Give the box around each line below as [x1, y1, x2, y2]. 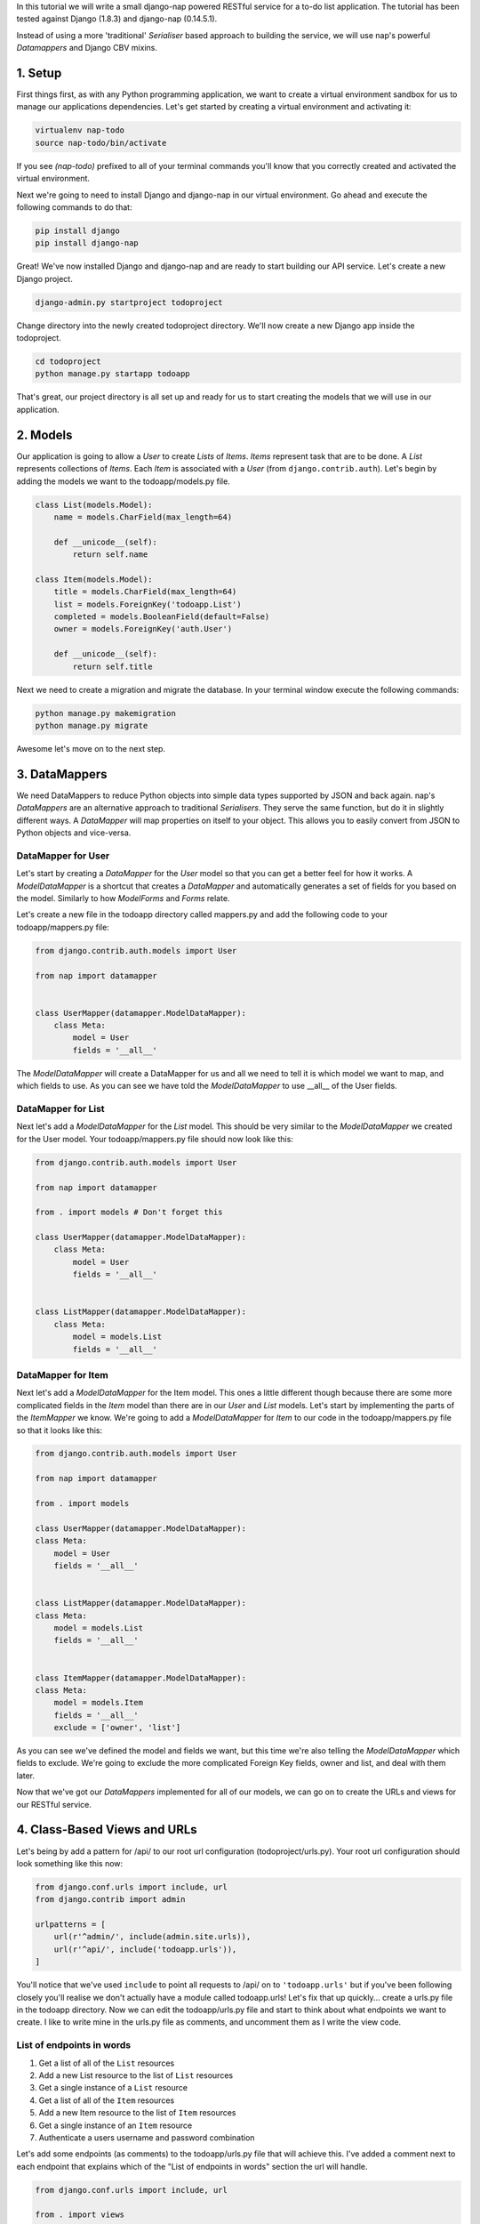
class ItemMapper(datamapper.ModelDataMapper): [35, 1672, 246, 1683]
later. [16, 1770, 36, 1781]
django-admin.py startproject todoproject [35, 297, 223, 307]
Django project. [16, 273, 73, 284]
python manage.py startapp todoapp [35, 369, 190, 379]
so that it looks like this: [16, 1424, 102, 1436]
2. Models [16, 427, 73, 442]
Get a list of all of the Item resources [38, 2095, 175, 2106]
